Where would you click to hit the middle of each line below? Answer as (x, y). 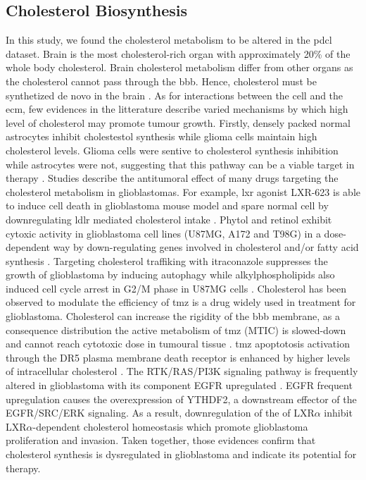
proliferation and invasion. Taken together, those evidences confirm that (161, 440)
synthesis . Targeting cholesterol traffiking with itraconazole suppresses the (167, 260)
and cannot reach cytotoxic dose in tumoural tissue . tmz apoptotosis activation (178, 344)
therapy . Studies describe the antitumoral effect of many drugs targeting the (172, 178)
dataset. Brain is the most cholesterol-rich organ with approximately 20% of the (178, 53)
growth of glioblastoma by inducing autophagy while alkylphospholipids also (170, 275)
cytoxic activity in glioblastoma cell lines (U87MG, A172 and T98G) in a (163, 233)
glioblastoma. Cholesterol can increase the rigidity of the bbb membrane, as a (173, 316)
